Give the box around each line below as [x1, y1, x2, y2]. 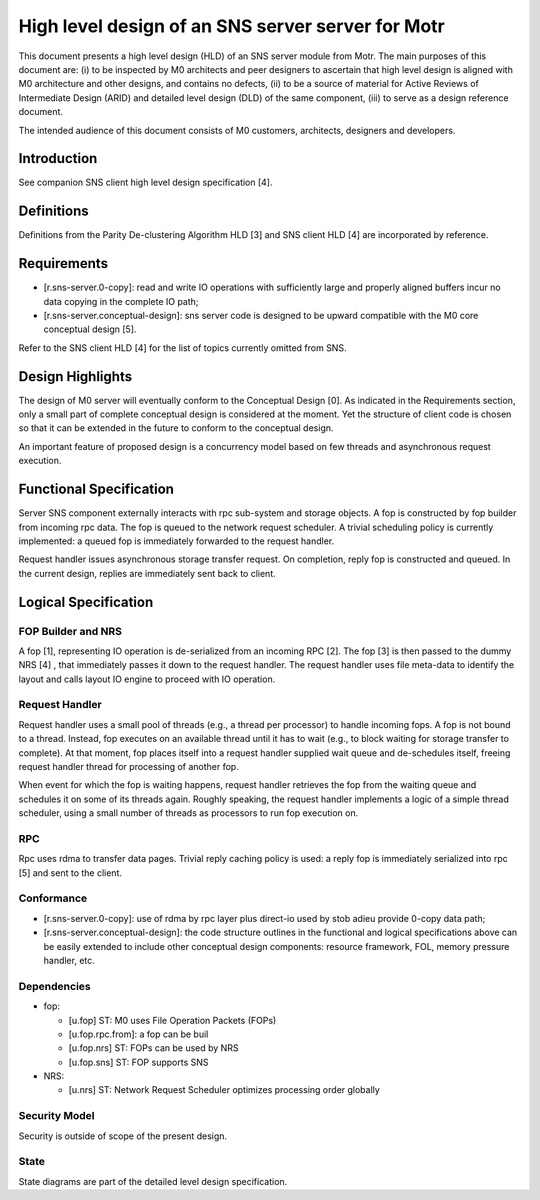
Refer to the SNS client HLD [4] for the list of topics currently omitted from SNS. [18, 341, 347, 354]
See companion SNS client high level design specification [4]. [18, 176, 274, 189]
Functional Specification [18, 481, 175, 498]
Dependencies [18, 979, 92, 993]
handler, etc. [43, 954, 95, 966]
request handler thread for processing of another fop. [18, 760, 239, 772]
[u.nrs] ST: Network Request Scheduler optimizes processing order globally [68, 1084, 380, 1096]
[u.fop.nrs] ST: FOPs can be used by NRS [68, 1042, 239, 1054]
